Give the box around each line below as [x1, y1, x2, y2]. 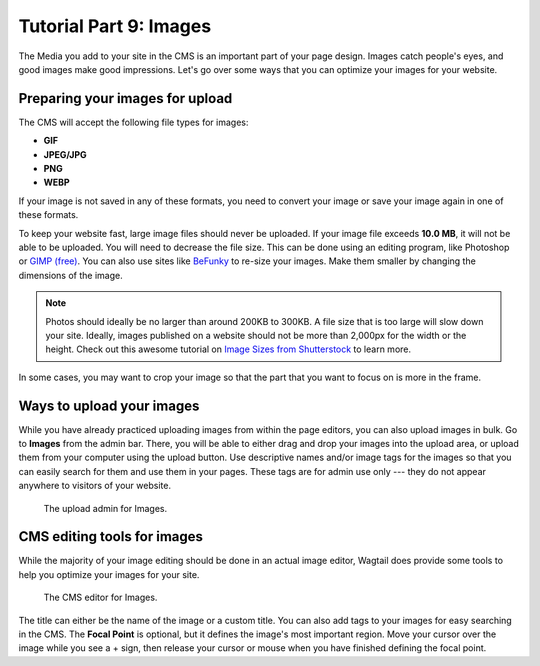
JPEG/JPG [43, 148, 87, 160]
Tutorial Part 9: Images [18, 15, 212, 37]
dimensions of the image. [18, 269, 124, 281]
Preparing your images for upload [18, 90, 233, 107]
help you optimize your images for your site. [18, 568, 200, 580]
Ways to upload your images [18, 397, 200, 414]
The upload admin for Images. [43, 502, 168, 514]
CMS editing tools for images [18, 528, 204, 545]
